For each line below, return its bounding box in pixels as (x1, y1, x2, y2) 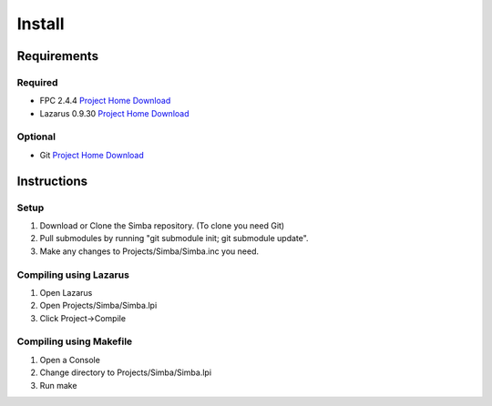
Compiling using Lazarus (16, 269, 129, 281)
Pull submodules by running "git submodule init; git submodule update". (39, 233, 309, 244)
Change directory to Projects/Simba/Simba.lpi (39, 367, 212, 378)
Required (16, 76, 58, 88)
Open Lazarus (39, 287, 93, 298)
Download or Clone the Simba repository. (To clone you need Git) (39, 220, 285, 231)
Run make (39, 380, 77, 391)
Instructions (16, 173, 88, 188)
